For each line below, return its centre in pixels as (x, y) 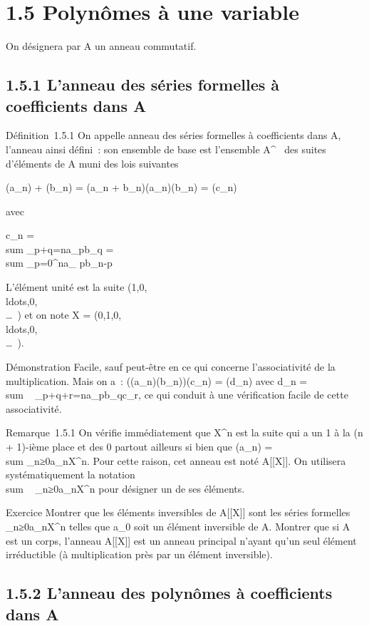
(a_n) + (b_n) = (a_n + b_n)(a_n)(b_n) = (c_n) (121, 187)
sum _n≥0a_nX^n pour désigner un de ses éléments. (125, 488)
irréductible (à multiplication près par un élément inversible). (139, 554)
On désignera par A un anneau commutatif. (101, 46)
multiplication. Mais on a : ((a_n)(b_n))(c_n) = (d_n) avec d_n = (157, 380)
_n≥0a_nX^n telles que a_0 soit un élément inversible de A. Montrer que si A (178, 526)
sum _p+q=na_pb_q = (60, 248)
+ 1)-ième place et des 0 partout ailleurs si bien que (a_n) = (139, 446)
